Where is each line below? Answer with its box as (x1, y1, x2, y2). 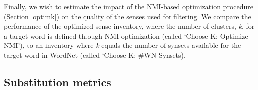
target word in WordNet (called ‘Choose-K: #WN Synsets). (4, 49, 186, 60)
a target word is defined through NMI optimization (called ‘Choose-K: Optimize (4, 30, 248, 41)
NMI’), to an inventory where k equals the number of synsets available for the (4, 40, 241, 50)
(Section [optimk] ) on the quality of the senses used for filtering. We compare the (4, 11, 251, 21)
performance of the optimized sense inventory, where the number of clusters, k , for (4, 21, 255, 31)
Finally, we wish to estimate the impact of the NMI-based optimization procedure (4, 1, 253, 11)
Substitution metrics (4, 74, 111, 89)
